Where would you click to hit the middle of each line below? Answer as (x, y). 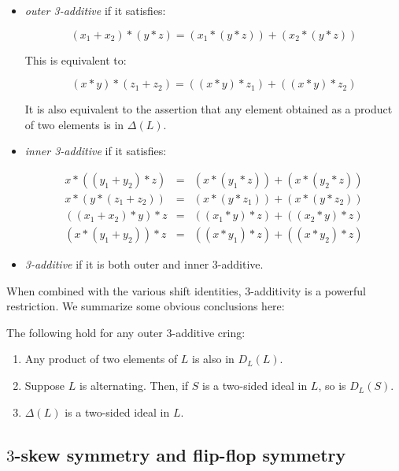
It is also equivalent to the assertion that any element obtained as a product (209, 109)
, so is (332, 386)
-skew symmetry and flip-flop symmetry (180, 454)
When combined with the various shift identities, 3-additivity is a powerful (186, 290)
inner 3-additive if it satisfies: (96, 151)
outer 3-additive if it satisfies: (95, 10)
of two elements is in (74, 124)
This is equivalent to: (76, 59)
